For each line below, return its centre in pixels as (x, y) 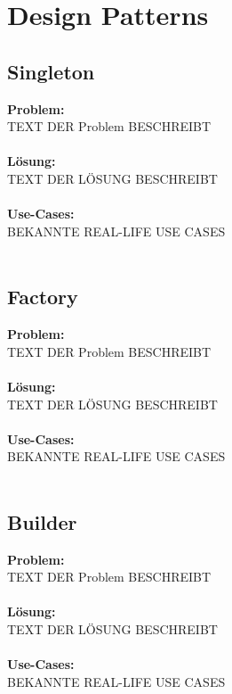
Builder (42, 521)
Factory (43, 297)
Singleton (51, 71)
